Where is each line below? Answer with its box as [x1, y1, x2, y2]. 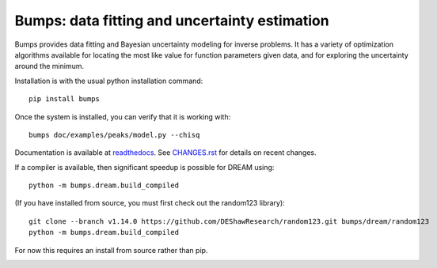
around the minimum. [14, 62, 85, 71]
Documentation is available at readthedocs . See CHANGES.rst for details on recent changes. [14, 148, 317, 157]
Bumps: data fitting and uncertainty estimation [14, 12, 329, 29]
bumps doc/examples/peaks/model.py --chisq [28, 130, 200, 139]
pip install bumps [28, 95, 101, 104]
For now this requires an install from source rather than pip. [14, 245, 208, 255]
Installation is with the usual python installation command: [14, 76, 203, 85]
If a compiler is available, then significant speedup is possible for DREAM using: [14, 162, 275, 172]
